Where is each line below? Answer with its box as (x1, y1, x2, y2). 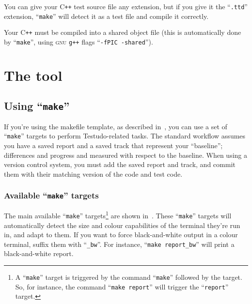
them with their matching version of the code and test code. (4, 168, 183, 179)
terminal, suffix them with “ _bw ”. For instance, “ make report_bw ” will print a (4, 239, 235, 249)
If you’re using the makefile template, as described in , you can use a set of (4, 121, 227, 131)
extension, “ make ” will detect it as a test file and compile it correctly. (4, 11, 209, 21)
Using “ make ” (4, 98, 70, 113)
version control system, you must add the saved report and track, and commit (4, 159, 236, 169)
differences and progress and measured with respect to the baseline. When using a (4, 150, 247, 160)
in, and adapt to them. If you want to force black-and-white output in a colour (4, 229, 238, 240)
